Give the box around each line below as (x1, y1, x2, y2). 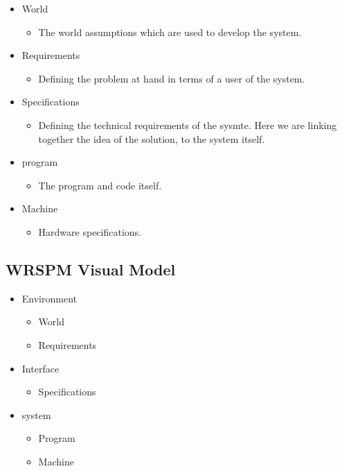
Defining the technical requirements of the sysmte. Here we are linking (38, 117, 337, 132)
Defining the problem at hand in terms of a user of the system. (38, 71, 305, 85)
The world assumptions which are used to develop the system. (38, 24, 302, 39)
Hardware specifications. (38, 224, 141, 239)
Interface (21, 361, 60, 375)
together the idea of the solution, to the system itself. (38, 131, 265, 146)
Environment (21, 291, 77, 305)
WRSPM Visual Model (6, 258, 176, 280)
